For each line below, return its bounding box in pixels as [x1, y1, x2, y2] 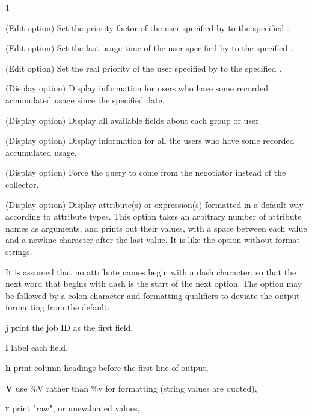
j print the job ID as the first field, [5, 321, 133, 333]
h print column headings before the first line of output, [5, 361, 209, 374]
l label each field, [5, 341, 69, 354]
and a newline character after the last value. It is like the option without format [5, 233, 300, 246]
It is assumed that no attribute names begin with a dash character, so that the [5, 265, 296, 278]
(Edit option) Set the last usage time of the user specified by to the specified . [5, 41, 293, 54]
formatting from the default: [5, 301, 110, 313]
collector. [5, 177, 39, 190]
